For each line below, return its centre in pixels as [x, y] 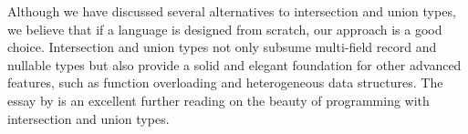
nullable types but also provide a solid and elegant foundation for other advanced [234, 64]
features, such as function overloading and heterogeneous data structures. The [225, 82]
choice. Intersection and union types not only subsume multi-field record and [222, 47]
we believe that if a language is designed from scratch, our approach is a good [225, 29]
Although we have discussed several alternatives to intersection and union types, [232, 11]
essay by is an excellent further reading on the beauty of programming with [218, 100]
